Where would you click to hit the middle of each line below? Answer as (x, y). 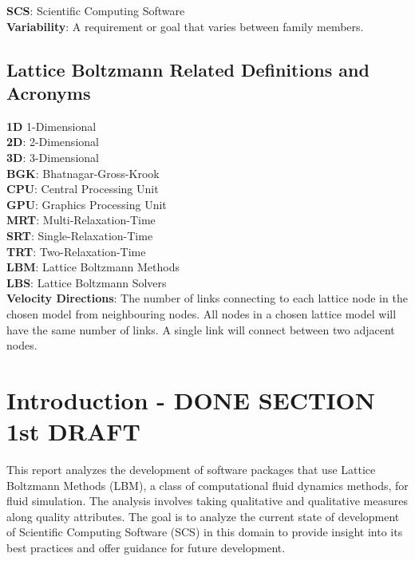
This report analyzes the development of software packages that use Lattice (191, 469)
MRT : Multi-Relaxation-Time (81, 220)
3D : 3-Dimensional (53, 157)
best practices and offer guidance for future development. (146, 547)
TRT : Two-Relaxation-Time (76, 251)
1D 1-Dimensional (51, 126)
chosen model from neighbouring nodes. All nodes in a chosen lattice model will (202, 313)
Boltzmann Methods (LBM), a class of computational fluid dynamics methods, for (207, 485)
